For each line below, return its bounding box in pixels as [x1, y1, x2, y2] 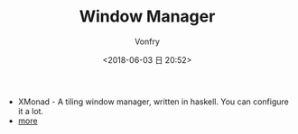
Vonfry [134, 36, 161, 47]
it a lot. [17, 105, 43, 116]
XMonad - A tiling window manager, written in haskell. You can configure [17, 96, 289, 107]
